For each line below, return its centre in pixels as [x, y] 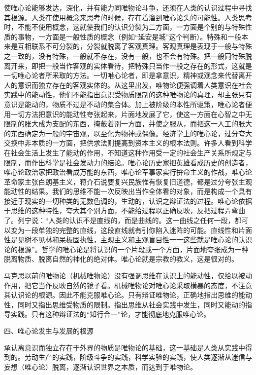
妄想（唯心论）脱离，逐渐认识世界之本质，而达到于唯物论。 [100, 366]
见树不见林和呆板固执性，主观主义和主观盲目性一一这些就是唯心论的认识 [135, 240]
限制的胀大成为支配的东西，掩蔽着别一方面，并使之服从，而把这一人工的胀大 [128, 124]
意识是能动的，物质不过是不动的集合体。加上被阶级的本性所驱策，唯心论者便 [128, 104]
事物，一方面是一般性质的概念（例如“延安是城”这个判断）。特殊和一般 [129, 36]
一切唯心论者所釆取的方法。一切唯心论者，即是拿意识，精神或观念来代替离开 [128, 75]
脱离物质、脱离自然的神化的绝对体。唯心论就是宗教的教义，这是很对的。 [121, 259]
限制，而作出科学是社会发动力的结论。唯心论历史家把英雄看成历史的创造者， [128, 162]
